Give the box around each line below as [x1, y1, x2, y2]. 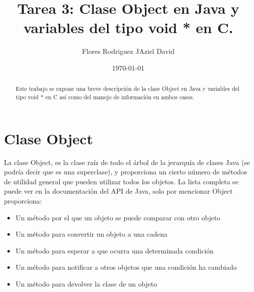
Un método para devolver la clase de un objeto [15, 278, 157, 289]
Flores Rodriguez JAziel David [82, 46, 175, 56]
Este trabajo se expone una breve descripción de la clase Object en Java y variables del [15, 84, 240, 93]
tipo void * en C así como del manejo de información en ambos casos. [15, 92, 194, 101]
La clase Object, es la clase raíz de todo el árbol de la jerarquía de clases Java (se [4, 157, 250, 167]
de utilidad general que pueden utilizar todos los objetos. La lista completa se [4, 176, 239, 186]
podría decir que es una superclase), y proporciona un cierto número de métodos [4, 167, 247, 177]
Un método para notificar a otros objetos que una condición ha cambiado [15, 262, 237, 272]
